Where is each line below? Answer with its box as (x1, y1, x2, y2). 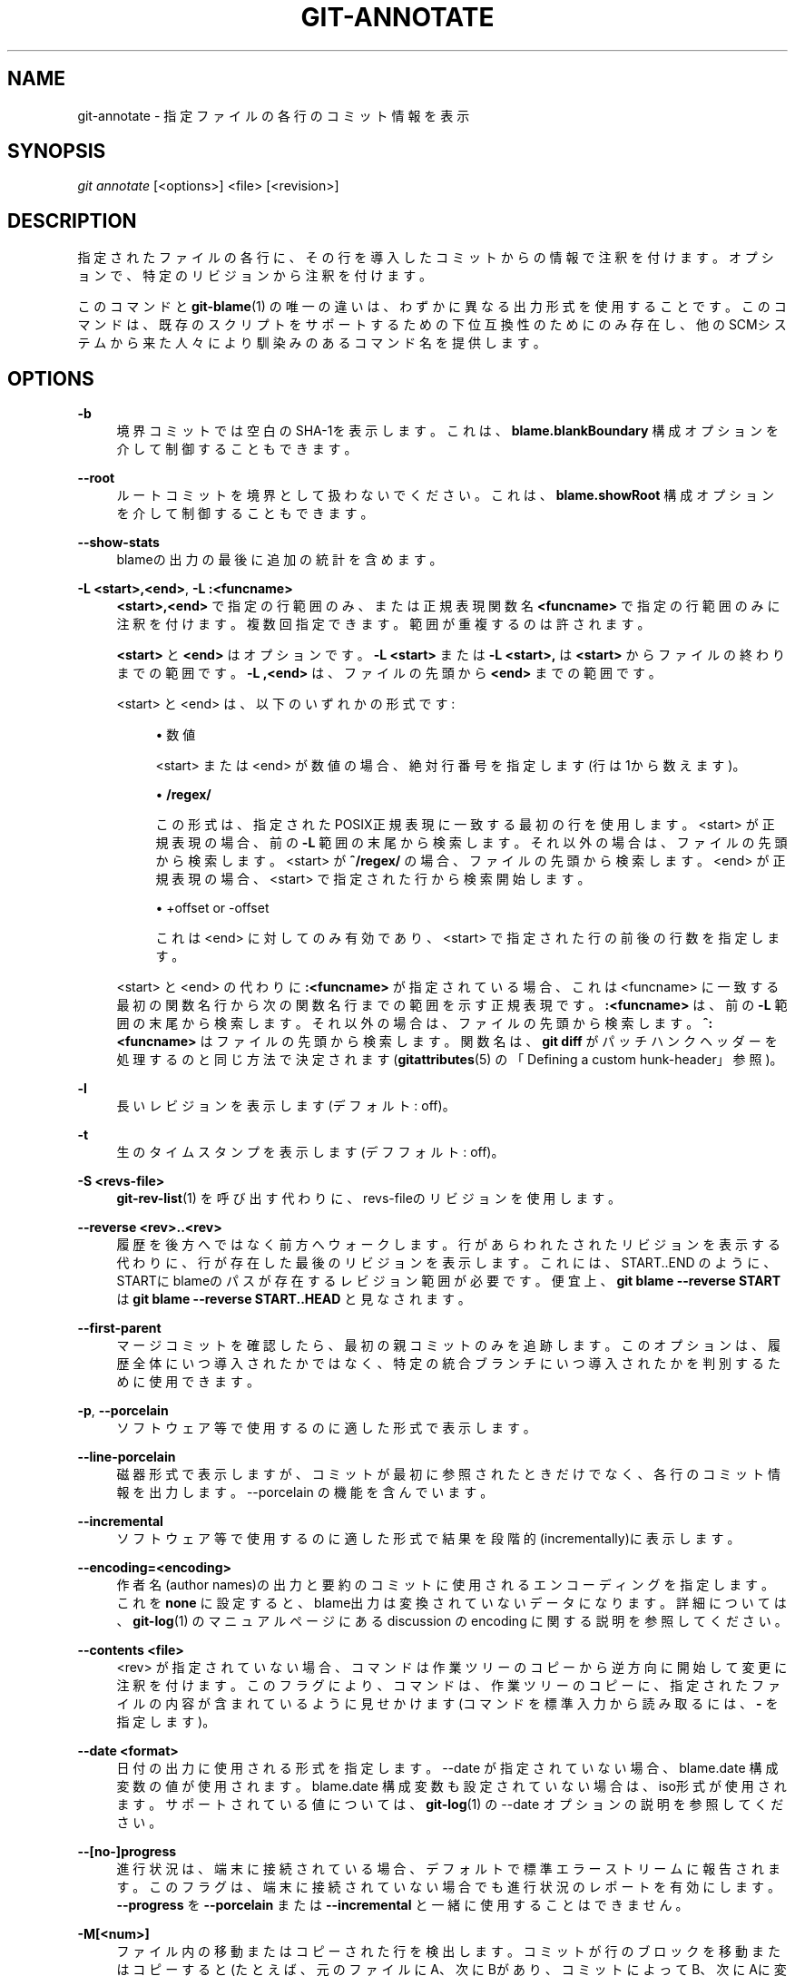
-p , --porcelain (77, 1403, 169, 1419)
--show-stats (77, 534, 160, 551)
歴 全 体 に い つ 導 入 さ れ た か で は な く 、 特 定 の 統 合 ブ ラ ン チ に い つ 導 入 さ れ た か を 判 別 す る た (116, 1355, 780, 1372)
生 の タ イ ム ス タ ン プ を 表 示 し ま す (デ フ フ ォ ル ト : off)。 (116, 1144, 505, 1160)
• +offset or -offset (155, 900, 270, 916)
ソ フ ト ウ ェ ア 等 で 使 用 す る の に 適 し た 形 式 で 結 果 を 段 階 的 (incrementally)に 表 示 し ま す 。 (116, 1531, 741, 1547)
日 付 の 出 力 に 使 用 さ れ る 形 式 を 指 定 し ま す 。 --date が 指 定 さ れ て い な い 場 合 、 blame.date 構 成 (116, 1760, 779, 1776)
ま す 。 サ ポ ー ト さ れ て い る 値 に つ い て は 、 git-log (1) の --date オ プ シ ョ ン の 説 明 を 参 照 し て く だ (116, 1796, 784, 1813)
